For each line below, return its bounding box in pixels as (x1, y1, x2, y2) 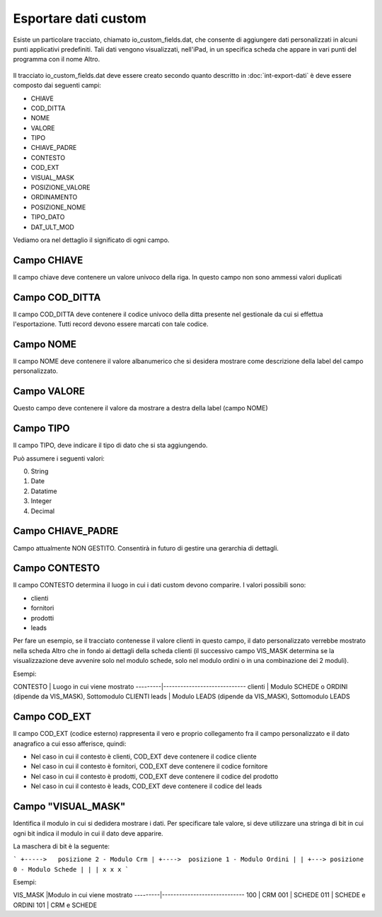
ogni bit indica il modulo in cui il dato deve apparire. (13, 829, 163, 838)
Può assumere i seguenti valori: (13, 454, 105, 463)
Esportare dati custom (13, 11, 146, 26)
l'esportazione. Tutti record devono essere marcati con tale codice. (13, 320, 209, 328)
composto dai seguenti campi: (13, 81, 102, 90)
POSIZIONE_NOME (30, 202, 86, 212)
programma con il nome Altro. (13, 55, 100, 64)
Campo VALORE (13, 386, 85, 398)
